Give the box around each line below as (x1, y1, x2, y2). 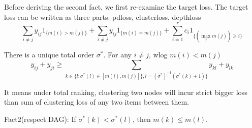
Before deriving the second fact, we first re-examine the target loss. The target (4, 2, 248, 12)
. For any (103, 49, 132, 60)
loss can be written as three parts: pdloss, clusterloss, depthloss (4, 11, 201, 22)
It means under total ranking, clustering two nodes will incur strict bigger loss (4, 86, 247, 97)
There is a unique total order (4, 49, 94, 60)
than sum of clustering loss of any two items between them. (4, 97, 189, 107)
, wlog (148, 49, 168, 60)
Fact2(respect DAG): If (4, 113, 76, 124)
